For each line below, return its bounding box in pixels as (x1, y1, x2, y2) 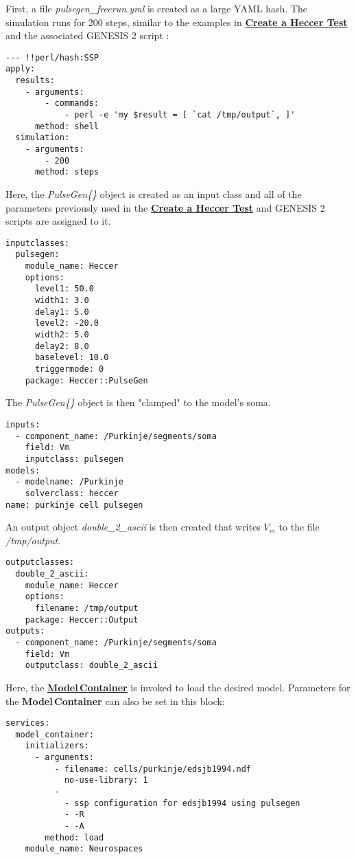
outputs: (5, 626, 45, 636)
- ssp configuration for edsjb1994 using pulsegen (64, 798, 300, 808)
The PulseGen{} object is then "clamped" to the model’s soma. (5, 395, 271, 410)
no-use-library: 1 (64, 775, 148, 785)
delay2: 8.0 (34, 341, 89, 351)
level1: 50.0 (34, 284, 94, 294)
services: (5, 718, 50, 728)
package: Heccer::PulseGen (25, 375, 148, 386)
